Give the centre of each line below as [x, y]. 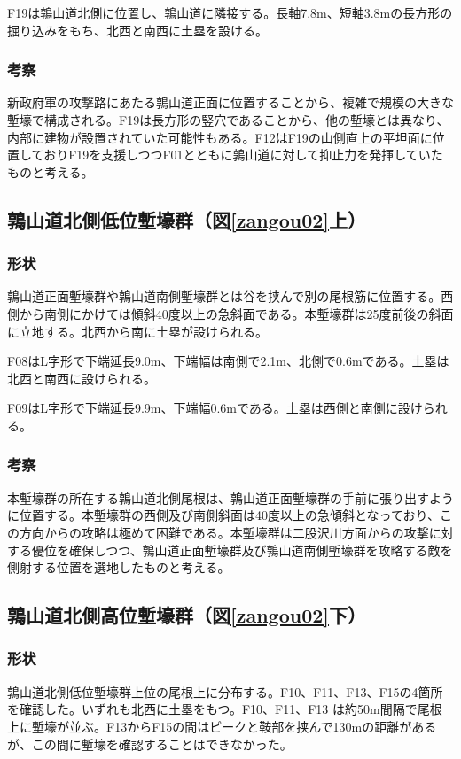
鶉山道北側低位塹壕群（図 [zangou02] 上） [187, 219]
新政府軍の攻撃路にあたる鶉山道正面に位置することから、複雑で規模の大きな [230, 102]
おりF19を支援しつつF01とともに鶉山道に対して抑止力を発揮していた [243, 155]
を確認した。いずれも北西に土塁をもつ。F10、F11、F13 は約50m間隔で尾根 [225, 709]
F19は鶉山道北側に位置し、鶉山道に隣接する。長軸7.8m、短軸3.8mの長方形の [230, 12]
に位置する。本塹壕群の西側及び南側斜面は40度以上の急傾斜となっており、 [223, 515]
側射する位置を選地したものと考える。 [119, 567]
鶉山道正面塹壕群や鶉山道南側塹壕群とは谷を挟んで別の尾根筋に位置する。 [224, 296]
